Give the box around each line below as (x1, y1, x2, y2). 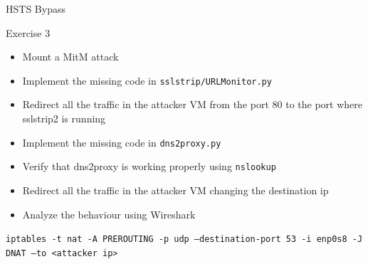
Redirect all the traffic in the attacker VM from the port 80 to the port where (22, 97, 363, 112)
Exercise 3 (6, 25, 51, 40)
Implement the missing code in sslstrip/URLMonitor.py (22, 73, 272, 88)
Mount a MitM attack (22, 49, 119, 64)
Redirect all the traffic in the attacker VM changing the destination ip (22, 182, 329, 197)
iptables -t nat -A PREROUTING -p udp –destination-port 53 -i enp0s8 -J (6, 234, 363, 245)
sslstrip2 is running (22, 111, 106, 126)
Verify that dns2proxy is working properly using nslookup (22, 159, 276, 174)
